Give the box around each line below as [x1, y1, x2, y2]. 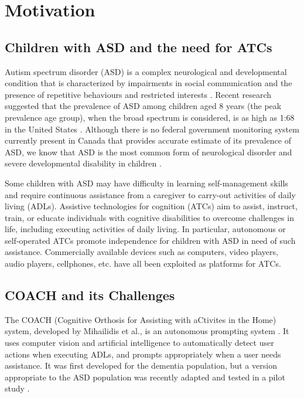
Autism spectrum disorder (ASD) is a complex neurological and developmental [5, 65, 287, 77]
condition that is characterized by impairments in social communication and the [5, 77, 292, 89]
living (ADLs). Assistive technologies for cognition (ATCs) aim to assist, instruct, [5, 200, 298, 212]
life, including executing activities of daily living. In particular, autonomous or [5, 223, 286, 235]
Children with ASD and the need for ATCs [5, 38, 272, 56]
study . [5, 382, 30, 394]
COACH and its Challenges [5, 286, 175, 304]
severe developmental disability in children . [5, 157, 162, 169]
